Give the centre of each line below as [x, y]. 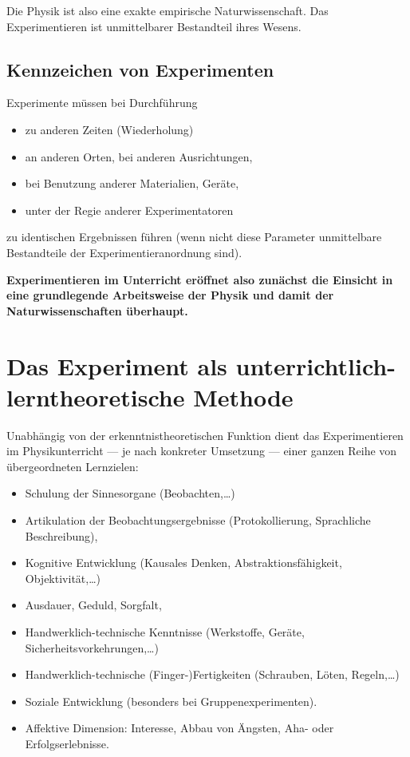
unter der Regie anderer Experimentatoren [129, 210]
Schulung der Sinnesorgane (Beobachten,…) [130, 493]
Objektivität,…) [63, 578]
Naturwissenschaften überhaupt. [97, 310]
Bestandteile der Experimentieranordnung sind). [124, 252]
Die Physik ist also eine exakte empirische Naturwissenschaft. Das [168, 10]
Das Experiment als [117, 365]
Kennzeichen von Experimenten [140, 69]
